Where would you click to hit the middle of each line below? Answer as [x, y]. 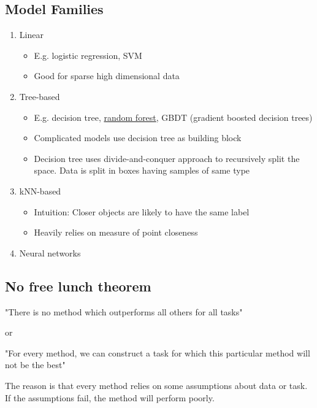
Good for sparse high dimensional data [107, 76]
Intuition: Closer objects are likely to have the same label [142, 211]
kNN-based [40, 191]
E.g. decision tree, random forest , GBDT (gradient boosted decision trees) [173, 117]
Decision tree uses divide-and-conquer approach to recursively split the [167, 158]
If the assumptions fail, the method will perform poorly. [110, 397]
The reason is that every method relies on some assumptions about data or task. [156, 385]
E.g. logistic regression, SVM [88, 55]
